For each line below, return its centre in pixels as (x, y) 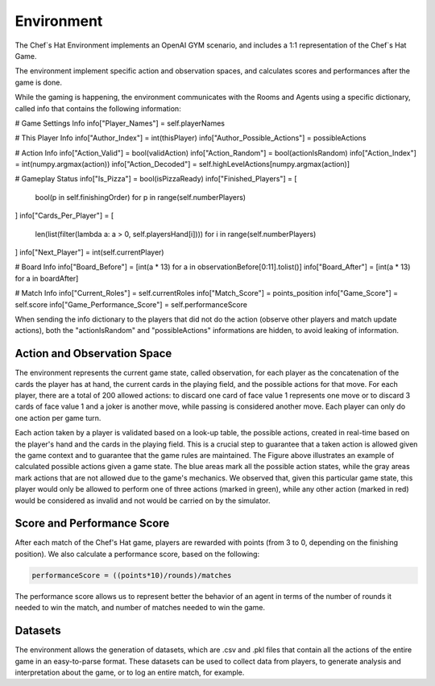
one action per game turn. (58, 418)
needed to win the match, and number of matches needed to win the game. (140, 608)
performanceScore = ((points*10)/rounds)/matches (132, 575)
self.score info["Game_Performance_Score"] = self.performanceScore (131, 304)
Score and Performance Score (92, 524)
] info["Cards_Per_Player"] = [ (64, 216)
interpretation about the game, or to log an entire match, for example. (130, 672)
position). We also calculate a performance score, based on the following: (137, 554)
